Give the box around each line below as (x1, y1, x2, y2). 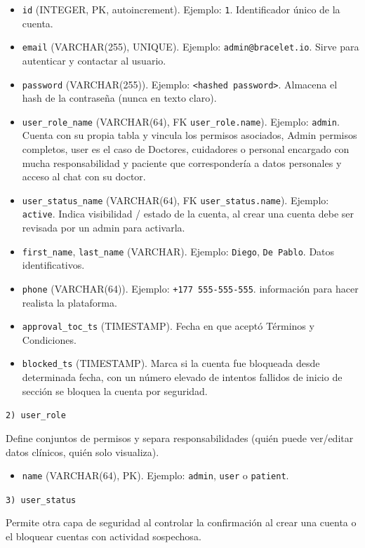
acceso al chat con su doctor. (22, 169, 146, 184)
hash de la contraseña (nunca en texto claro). (22, 91, 217, 105)
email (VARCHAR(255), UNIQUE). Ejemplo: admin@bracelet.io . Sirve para (22, 39, 359, 54)
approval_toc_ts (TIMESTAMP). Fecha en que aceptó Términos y (22, 319, 314, 333)
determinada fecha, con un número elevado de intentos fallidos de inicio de (22, 370, 343, 385)
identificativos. (22, 258, 85, 272)
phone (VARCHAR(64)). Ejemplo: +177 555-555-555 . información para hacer (22, 281, 359, 295)
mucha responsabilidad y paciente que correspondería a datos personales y (22, 155, 342, 170)
